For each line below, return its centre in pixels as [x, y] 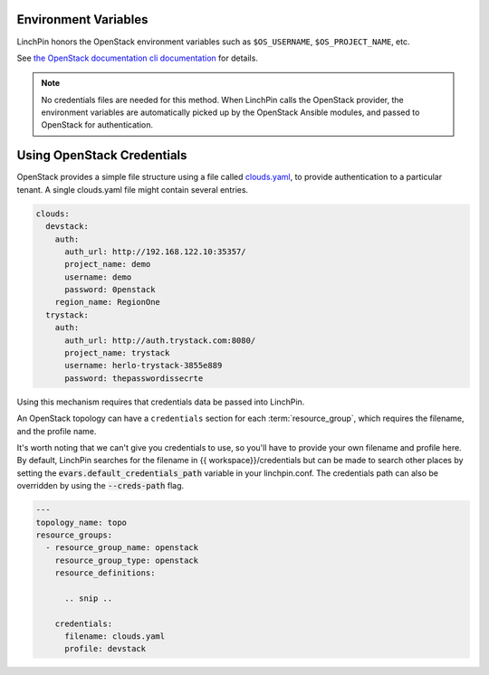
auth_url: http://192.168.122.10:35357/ [155, 252]
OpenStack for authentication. [97, 125]
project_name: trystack [117, 353]
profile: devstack [105, 649]
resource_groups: [74, 535]
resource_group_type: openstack [127, 560]
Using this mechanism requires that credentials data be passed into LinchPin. [161, 402]
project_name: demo [108, 264]
